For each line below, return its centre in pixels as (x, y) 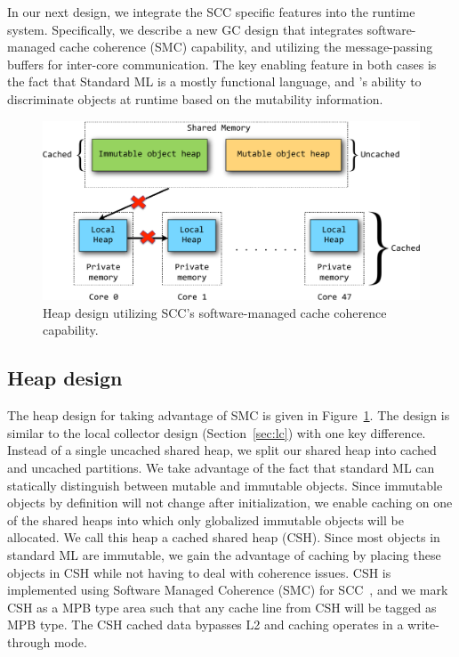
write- (423, 625)
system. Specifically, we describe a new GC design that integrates (185, 29)
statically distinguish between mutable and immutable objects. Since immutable (225, 485)
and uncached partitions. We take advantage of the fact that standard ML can (221, 467)
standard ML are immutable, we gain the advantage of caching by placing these (224, 554)
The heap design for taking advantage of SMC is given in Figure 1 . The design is (229, 415)
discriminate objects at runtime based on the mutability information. (195, 98)
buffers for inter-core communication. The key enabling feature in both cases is (222, 64)
